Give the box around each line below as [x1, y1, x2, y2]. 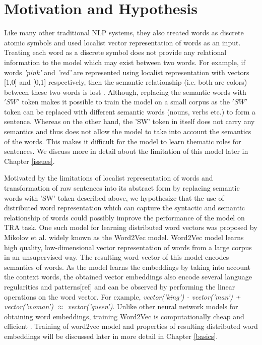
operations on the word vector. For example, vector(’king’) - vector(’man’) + [4, 291, 241, 302]
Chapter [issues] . [4, 155, 55, 166]
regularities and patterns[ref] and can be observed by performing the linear [4, 281, 235, 292]
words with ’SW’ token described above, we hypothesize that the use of [4, 192, 224, 203]
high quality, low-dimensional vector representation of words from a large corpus [4, 242, 252, 252]
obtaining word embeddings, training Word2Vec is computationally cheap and [4, 311, 244, 321]
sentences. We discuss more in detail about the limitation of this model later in [4, 146, 248, 156]
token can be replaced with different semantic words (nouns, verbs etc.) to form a [4, 106, 256, 117]
